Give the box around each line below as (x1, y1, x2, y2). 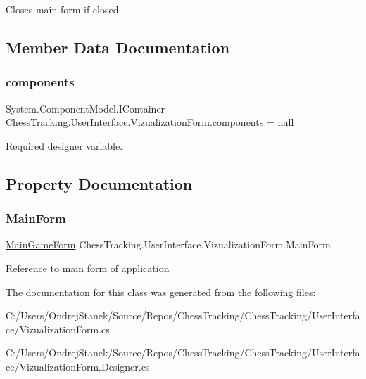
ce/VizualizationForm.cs (6, 321, 110, 336)
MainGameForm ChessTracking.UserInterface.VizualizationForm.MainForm (6, 237, 331, 252)
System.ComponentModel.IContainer (6, 101, 165, 115)
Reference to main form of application (6, 260, 170, 275)
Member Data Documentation (6, 36, 230, 58)
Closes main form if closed (6, 2, 119, 16)
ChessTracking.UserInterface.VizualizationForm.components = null (6, 115, 294, 129)
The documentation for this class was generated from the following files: (6, 284, 316, 299)
